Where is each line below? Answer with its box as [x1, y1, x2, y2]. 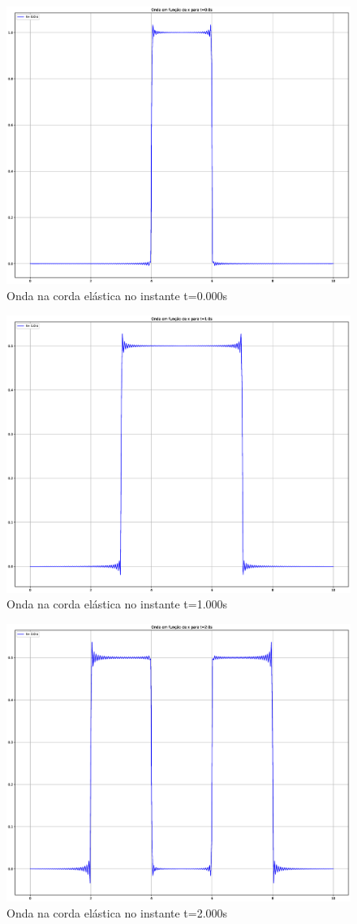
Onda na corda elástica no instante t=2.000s [6, 905, 228, 921]
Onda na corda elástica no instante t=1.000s [6, 595, 228, 612]
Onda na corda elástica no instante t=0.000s [6, 286, 228, 303]
